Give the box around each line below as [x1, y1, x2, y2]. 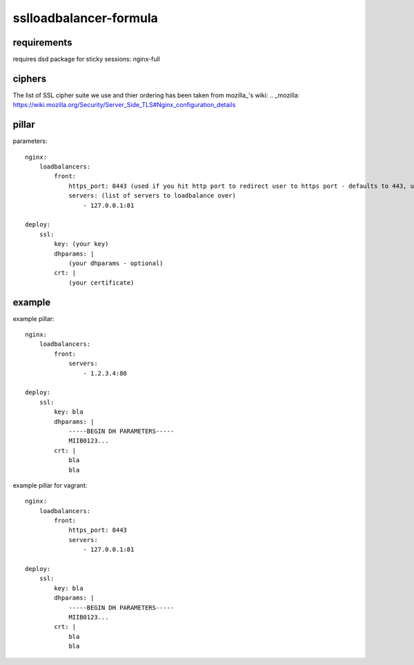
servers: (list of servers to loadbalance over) [68, 192, 236, 200]
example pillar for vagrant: [12, 481, 88, 490]
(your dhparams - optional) [68, 259, 164, 267]
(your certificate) [68, 278, 135, 287]
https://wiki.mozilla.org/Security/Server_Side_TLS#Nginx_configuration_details [12, 101, 236, 109]
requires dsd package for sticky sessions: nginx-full [12, 55, 160, 64]
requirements [12, 37, 72, 48]
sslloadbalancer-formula [12, 10, 159, 26]
